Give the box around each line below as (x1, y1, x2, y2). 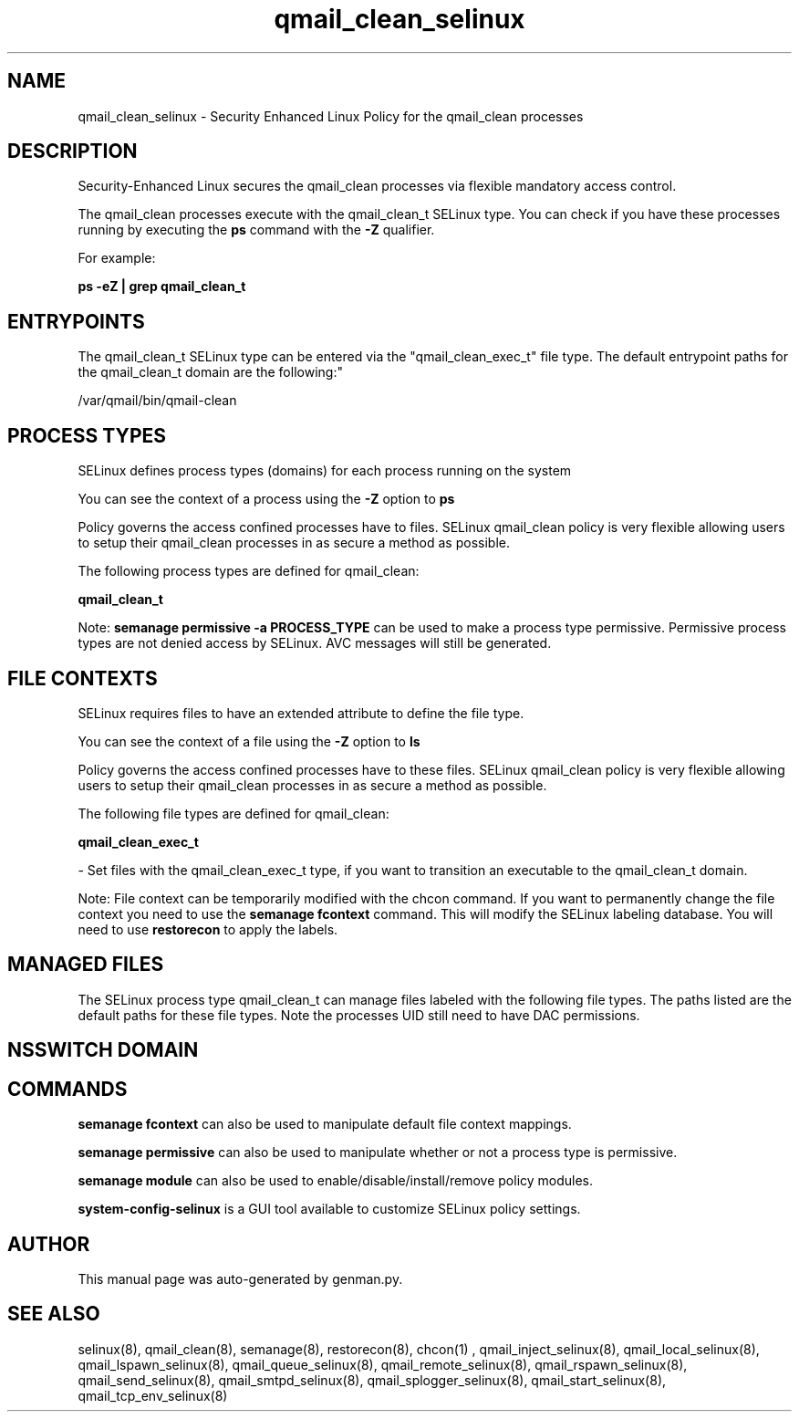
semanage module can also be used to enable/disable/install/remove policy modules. (78, 1173, 594, 1189)
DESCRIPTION (7, 140, 138, 163)
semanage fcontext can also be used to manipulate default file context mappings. (78, 1116, 572, 1132)
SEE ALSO (7, 1302, 100, 1326)
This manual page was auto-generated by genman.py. (78, 1270, 403, 1287)
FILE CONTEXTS (7, 666, 158, 690)
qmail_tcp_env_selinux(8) (78, 1387, 228, 1403)
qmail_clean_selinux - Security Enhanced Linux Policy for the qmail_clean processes (78, 108, 584, 124)
